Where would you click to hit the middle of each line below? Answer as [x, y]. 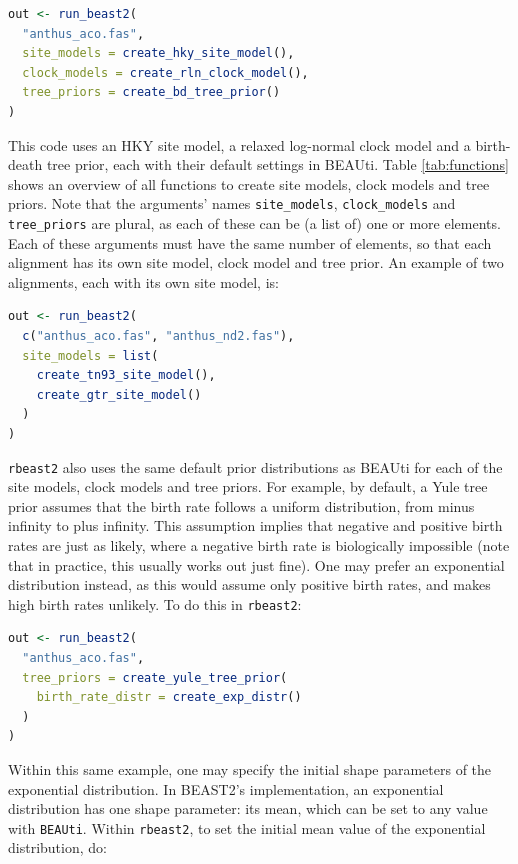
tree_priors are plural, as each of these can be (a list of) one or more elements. [254, 223]
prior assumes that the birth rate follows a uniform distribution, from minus [241, 505]
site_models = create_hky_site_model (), [158, 53]
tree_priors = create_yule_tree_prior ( [155, 677]
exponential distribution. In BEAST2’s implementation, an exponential [226, 788]
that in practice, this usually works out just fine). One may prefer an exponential [256, 564]
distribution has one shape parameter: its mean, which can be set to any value [248, 808]
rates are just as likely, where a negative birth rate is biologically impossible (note [259, 545]
